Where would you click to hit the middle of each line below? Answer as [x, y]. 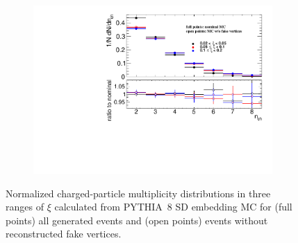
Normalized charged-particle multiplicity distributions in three [138, 193]
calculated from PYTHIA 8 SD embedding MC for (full [173, 207]
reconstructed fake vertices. [64, 234]
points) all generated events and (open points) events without [137, 220]
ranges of [25, 207]
